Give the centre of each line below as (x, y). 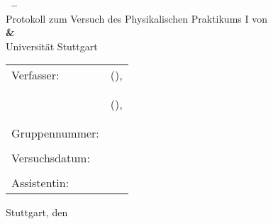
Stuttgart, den (37, 212)
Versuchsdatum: (51, 158)
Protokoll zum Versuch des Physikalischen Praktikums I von (136, 18)
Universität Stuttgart (52, 46)
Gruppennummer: (55, 133)
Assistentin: (40, 183)
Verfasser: (35, 75)
